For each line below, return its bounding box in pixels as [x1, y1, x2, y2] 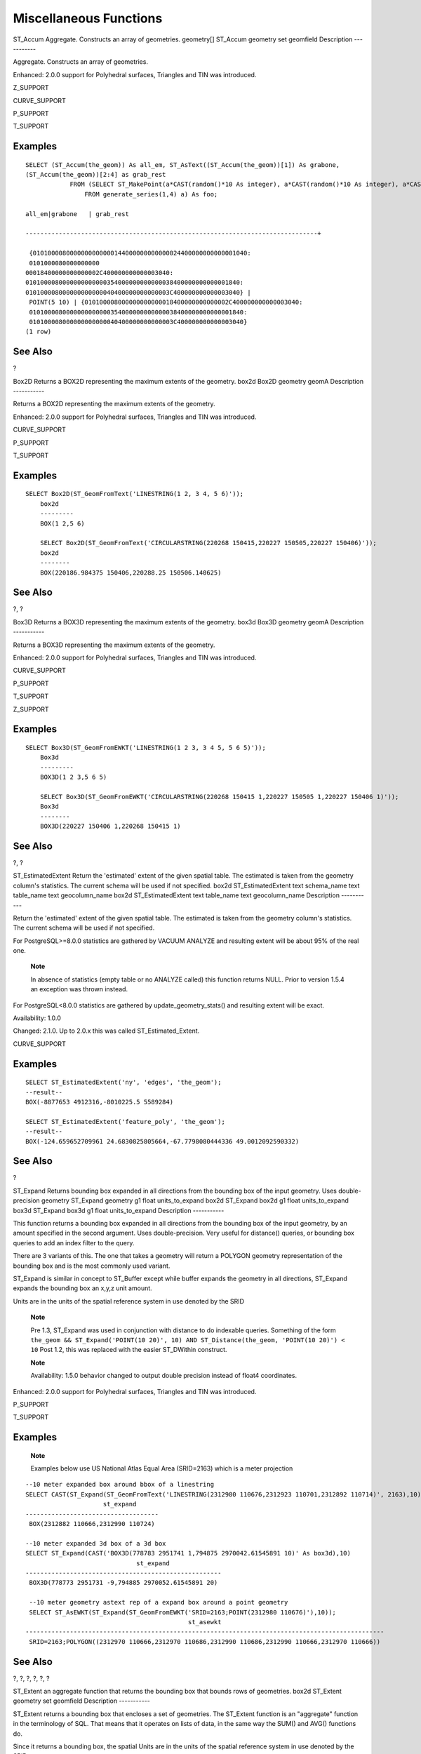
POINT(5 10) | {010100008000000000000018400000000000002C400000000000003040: [29, 298, 303, 307]
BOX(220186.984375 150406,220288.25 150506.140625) [39, 568, 222, 577]
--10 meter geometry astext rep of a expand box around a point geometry [29, 1598, 288, 1607]
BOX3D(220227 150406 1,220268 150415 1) [39, 822, 182, 831]
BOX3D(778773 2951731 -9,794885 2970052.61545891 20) [29, 1579, 218, 1587]
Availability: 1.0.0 [13, 1014, 61, 1022]
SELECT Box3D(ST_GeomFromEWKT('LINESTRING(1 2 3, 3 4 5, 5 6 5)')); [25, 744, 266, 751]
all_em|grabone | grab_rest [25, 210, 130, 217]
